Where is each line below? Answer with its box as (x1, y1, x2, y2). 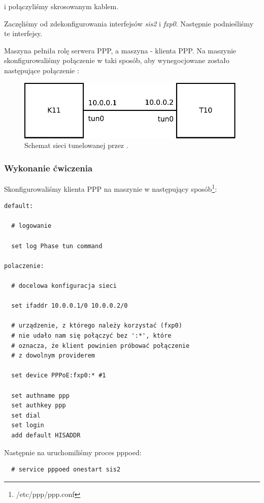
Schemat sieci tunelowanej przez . (24, 140, 128, 151)
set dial (11, 411, 41, 419)
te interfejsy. (4, 28, 43, 39)
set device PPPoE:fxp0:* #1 (11, 372, 106, 379)
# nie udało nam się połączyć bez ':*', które (11, 332, 172, 339)
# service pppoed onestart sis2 (11, 466, 121, 474)
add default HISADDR (11, 431, 81, 439)
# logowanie (11, 222, 52, 230)
